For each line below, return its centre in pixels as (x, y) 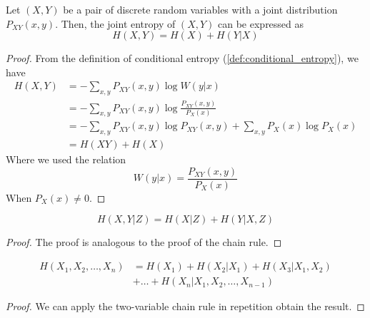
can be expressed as (261, 23)
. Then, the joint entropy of (115, 23)
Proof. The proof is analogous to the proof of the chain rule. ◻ (144, 242)
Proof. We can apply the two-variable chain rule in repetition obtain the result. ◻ (185, 306)
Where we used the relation (66, 159)
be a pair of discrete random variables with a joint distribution (200, 9)
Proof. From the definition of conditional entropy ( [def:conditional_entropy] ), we (182, 58)
